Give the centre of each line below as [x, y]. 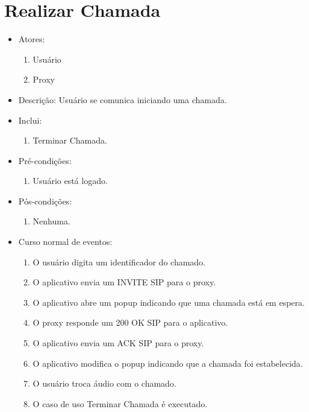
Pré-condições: [45, 160]
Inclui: [30, 120]
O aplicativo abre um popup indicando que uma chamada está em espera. [169, 302]
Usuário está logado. [70, 181]
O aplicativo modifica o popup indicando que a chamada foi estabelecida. [168, 363]
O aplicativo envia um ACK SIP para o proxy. [118, 343]
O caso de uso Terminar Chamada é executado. [120, 403]
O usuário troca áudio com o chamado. [105, 383]
